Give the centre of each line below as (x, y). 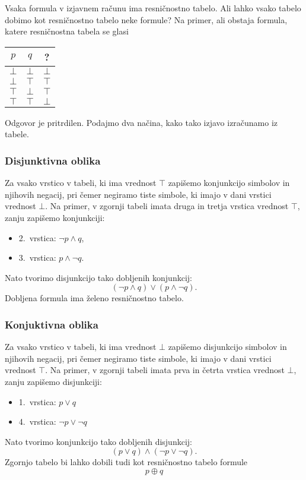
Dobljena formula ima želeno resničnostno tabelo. (94, 298)
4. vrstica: (37, 421)
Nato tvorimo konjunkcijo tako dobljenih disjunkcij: (98, 441)
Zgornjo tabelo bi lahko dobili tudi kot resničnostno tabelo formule (126, 462)
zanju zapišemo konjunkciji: (55, 217)
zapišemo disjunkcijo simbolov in (227, 347)
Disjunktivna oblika (53, 160)
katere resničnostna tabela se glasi (67, 31)
